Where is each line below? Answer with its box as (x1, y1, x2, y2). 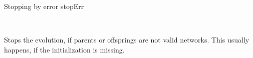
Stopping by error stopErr (4, 1, 84, 11)
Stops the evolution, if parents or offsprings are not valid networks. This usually (4, 34, 249, 45)
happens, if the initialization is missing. (4, 44, 125, 54)
